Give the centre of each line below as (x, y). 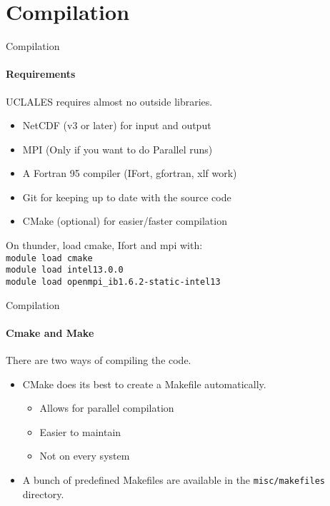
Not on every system (85, 456)
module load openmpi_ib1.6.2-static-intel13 (113, 282)
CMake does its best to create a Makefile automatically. (144, 384)
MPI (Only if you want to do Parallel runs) (117, 149)
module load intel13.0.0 (65, 270)
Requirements (41, 74)
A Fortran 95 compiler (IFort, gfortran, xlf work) (130, 173)
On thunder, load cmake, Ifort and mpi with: (104, 245)
